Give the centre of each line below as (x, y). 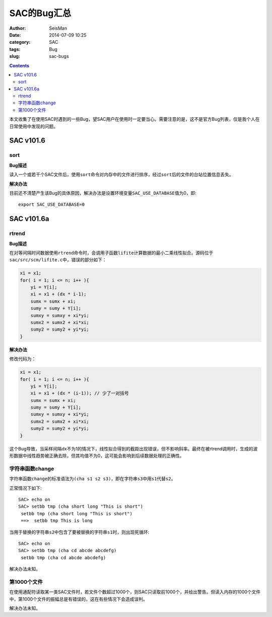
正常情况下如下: (26, 488)
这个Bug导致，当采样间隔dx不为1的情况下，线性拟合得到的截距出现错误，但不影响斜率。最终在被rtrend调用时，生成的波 (133, 448)
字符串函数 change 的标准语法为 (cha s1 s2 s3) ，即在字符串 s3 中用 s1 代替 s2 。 (92, 479)
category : (20, 42)
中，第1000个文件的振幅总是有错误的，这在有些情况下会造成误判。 (79, 599)
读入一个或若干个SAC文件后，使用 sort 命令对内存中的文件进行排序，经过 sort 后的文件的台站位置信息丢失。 (121, 175)
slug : (15, 56)
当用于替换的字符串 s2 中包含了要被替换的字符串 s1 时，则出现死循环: (79, 532)
